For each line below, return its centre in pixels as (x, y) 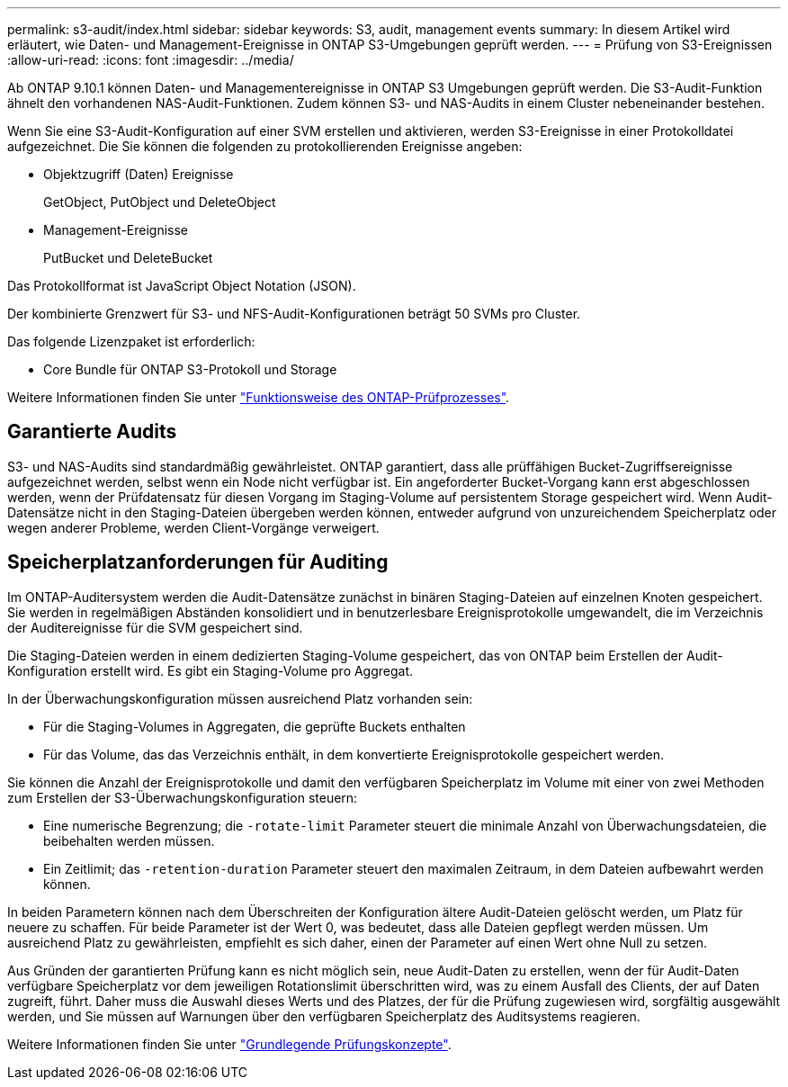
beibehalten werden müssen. (129, 840)
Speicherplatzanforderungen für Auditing (198, 562)
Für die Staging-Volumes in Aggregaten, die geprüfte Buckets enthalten (255, 726)
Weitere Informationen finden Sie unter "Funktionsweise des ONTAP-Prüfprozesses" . (259, 397)
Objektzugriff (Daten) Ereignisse (139, 174)
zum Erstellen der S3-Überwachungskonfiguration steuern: (183, 797)
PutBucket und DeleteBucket (128, 258)
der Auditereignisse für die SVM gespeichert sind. (155, 627)
